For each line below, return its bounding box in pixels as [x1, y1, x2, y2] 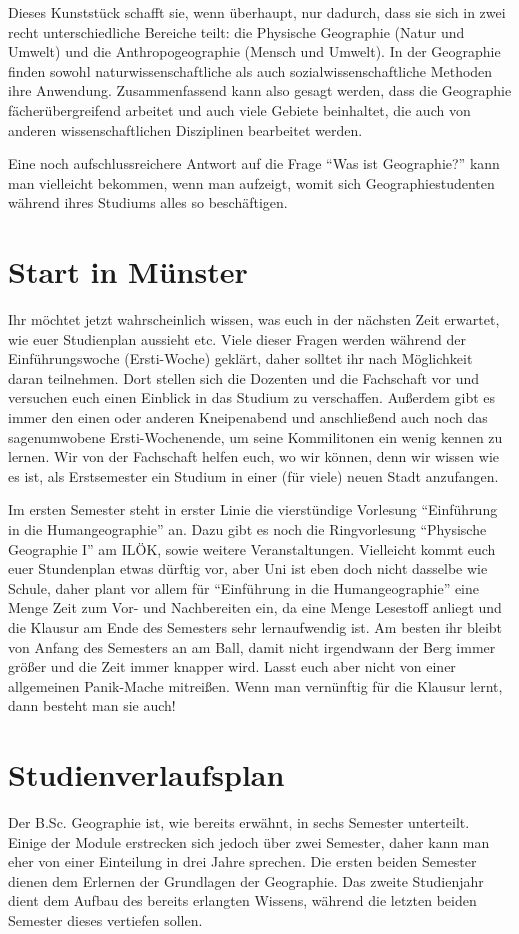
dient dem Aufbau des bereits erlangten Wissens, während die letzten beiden [8, 890, 477, 911]
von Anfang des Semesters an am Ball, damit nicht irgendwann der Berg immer [8, 636, 496, 657]
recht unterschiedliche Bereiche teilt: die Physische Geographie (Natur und [8, 21, 465, 42]
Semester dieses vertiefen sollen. [8, 910, 203, 931]
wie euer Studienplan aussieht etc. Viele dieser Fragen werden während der [8, 328, 466, 349]
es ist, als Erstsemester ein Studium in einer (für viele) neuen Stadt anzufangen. [8, 465, 499, 486]
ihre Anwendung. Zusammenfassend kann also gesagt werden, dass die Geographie [8, 80, 512, 101]
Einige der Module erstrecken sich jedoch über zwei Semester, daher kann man [8, 831, 490, 852]
